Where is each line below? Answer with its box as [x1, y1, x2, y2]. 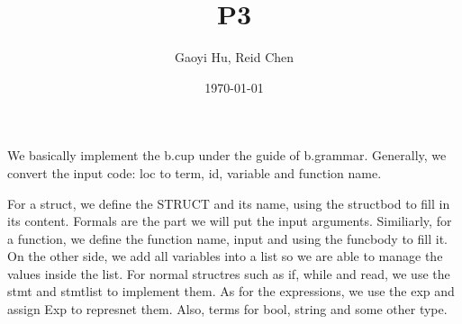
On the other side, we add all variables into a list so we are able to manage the [7, 247, 443, 265]
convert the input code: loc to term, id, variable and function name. [7, 163, 382, 182]
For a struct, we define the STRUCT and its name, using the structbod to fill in [7, 193, 450, 212]
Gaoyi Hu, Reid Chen [174, 48, 294, 67]
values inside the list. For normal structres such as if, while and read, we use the [7, 264, 450, 283]
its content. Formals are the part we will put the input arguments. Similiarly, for [7, 211, 452, 230]
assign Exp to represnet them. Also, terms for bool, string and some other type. [7, 300, 448, 319]
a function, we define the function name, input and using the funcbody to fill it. [7, 229, 448, 247]
